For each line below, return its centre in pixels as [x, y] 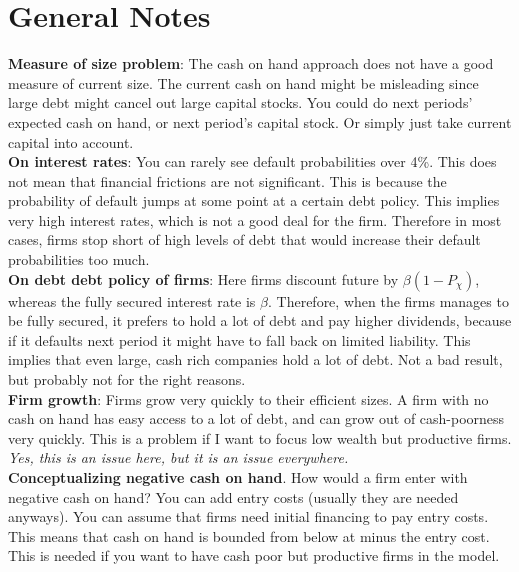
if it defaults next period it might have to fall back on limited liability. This [239, 339]
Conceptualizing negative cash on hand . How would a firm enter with [238, 477]
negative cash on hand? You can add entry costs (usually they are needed [233, 496]
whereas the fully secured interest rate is [132, 300]
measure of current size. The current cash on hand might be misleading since [243, 82]
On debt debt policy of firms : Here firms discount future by [203, 278]
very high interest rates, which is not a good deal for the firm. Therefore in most [255, 219]
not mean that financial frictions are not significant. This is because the [227, 180]
